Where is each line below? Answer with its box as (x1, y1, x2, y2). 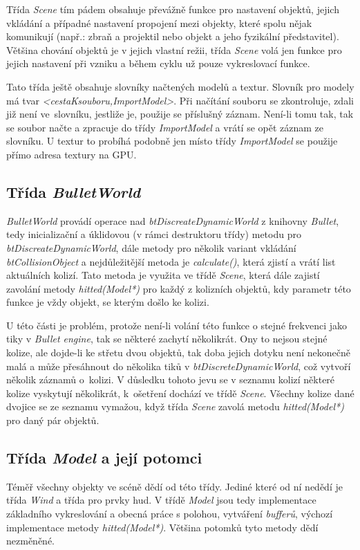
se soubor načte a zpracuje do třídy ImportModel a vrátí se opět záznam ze (6, 120, 324, 134)
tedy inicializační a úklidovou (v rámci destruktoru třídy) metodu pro (6, 227, 301, 241)
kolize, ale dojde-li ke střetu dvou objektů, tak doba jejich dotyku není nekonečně (6, 345, 350, 360)
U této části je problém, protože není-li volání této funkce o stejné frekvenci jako (6, 318, 347, 332)
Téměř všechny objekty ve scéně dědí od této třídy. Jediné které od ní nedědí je (6, 479, 343, 493)
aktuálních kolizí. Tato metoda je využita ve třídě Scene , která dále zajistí (6, 268, 320, 282)
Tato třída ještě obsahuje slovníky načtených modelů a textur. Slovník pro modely (6, 79, 354, 93)
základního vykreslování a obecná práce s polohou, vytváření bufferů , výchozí (6, 506, 333, 521)
